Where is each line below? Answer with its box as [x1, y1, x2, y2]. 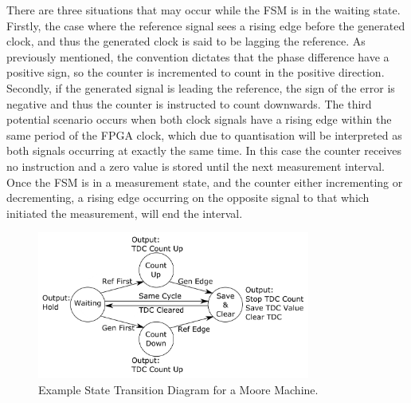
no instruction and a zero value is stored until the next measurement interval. [6, 157, 385, 174]
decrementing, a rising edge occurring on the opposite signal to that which [6, 189, 370, 206]
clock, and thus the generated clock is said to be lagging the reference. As [6, 33, 366, 49]
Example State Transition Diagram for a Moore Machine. [38, 381, 319, 397]
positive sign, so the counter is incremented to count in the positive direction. [6, 64, 385, 81]
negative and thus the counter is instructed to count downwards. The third [6, 95, 372, 112]
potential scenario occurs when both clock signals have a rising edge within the [6, 111, 392, 128]
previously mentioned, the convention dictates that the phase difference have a [6, 48, 389, 65]
